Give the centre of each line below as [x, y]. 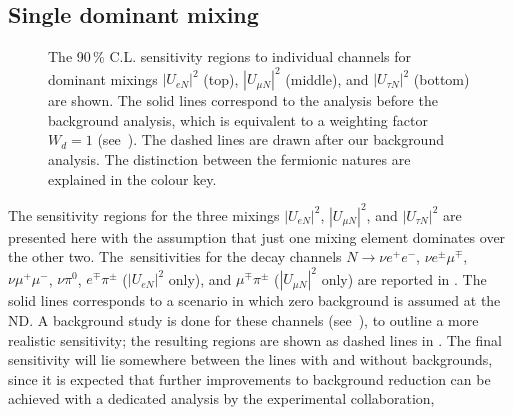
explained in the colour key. [132, 178]
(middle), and [327, 78]
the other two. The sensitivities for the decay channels [175, 256]
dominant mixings [103, 78]
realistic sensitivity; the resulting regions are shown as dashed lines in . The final [255, 339]
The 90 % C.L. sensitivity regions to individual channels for [230, 56]
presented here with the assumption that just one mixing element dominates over [257, 236]
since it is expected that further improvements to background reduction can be [249, 378]
